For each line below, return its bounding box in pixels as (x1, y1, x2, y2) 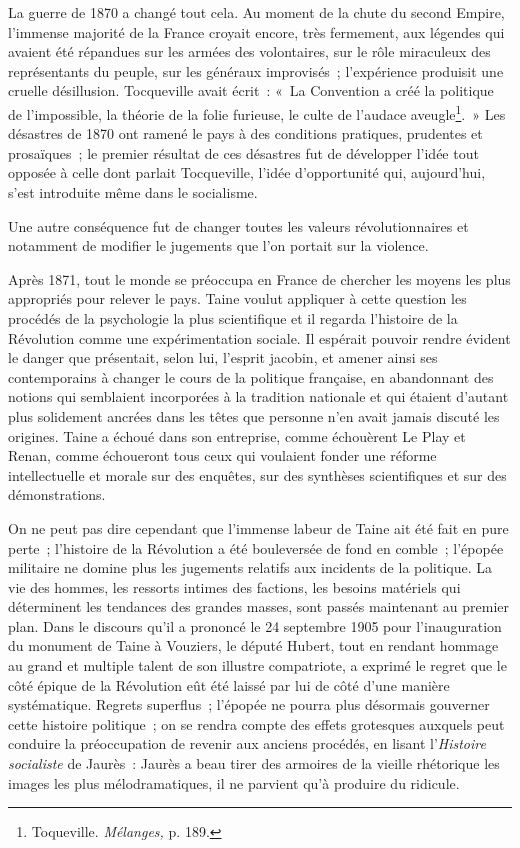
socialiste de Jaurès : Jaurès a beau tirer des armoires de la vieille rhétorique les (8, 753, 500, 774)
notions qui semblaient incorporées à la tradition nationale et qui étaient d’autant (8, 386, 509, 407)
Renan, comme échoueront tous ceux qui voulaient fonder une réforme (8, 445, 437, 466)
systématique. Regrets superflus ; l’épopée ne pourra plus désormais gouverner (8, 694, 490, 715)
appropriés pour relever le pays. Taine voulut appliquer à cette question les (8, 288, 467, 309)
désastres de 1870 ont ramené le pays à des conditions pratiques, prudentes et (8, 123, 483, 144)
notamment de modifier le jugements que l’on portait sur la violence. (8, 235, 429, 256)
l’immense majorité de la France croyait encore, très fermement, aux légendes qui (8, 21, 505, 42)
